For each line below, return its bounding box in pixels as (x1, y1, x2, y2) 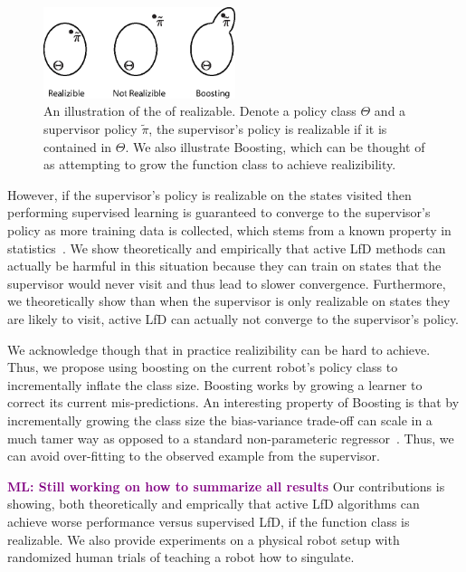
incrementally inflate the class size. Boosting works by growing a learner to (7, 375, 423, 394)
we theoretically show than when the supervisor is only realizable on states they (7, 291, 451, 310)
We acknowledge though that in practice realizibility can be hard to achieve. (7, 339, 431, 358)
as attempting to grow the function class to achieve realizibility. (43, 155, 396, 174)
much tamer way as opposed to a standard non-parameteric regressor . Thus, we (7, 428, 454, 447)
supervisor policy (43, 119, 138, 138)
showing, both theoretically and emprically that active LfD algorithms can (7, 494, 420, 513)
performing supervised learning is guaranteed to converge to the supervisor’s (7, 203, 431, 222)
